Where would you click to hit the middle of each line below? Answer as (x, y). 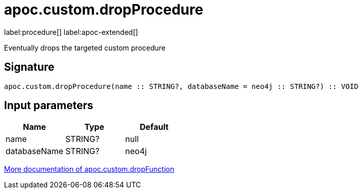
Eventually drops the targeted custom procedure (85, 47)
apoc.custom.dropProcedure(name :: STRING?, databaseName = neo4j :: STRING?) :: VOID (181, 86)
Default (154, 127)
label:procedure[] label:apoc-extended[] (71, 32)
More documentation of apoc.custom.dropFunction (89, 169)
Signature (29, 67)
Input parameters (49, 106)
